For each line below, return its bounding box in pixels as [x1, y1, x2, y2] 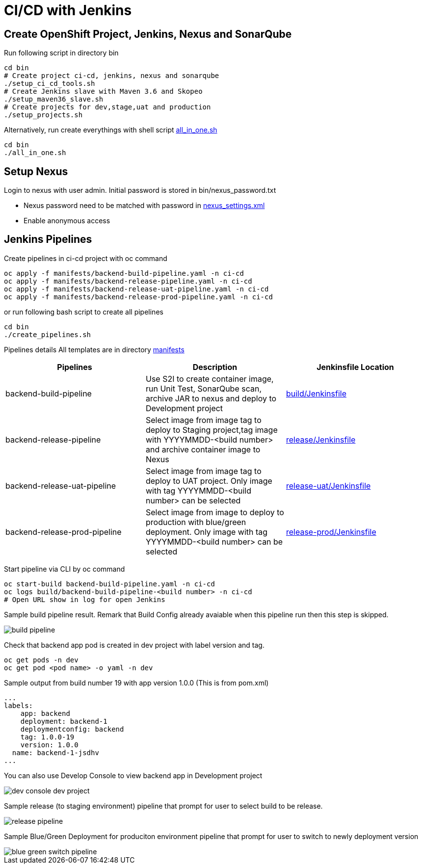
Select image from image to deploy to [145, 507, 284, 517]
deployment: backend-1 [20, 717, 107, 725]
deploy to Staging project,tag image [145, 424, 278, 435]
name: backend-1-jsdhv [12, 748, 99, 757]
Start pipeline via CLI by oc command [4, 564, 125, 573]
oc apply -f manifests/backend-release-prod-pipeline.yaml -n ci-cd [4, 292, 273, 301]
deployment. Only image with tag [145, 526, 268, 537]
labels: [4, 701, 33, 710]
